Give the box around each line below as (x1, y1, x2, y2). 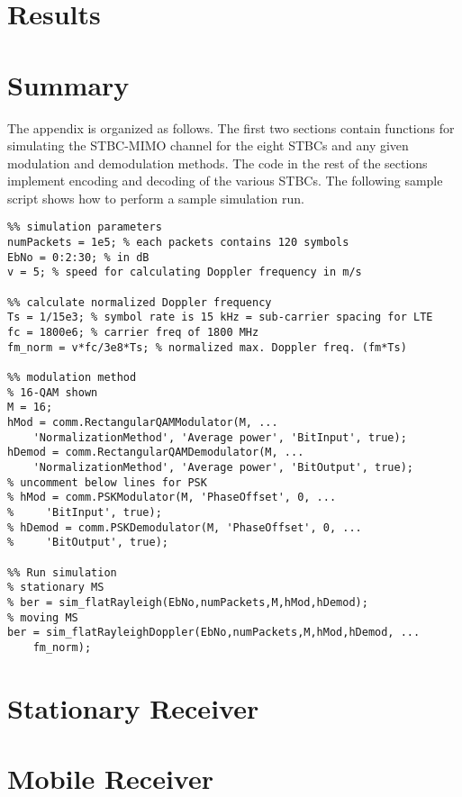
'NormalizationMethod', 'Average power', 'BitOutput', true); (32, 460, 414, 474)
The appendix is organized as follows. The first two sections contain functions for (7, 118, 455, 137)
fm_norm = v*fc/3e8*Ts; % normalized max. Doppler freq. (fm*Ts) (7, 340, 407, 354)
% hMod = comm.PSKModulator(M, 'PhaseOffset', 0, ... (7, 491, 337, 504)
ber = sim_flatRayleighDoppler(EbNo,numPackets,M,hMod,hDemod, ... (7, 626, 421, 639)
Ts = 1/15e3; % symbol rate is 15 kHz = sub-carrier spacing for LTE (7, 311, 433, 324)
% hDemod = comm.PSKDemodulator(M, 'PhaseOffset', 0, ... (7, 521, 362, 534)
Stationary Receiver (7, 689, 259, 726)
